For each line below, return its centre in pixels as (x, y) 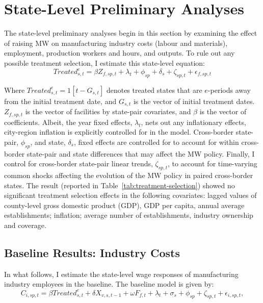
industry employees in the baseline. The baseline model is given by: (109, 284)
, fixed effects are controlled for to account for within (156, 142)
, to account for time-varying (212, 163)
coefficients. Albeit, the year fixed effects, (68, 122)
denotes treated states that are (154, 90)
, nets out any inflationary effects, (193, 122)
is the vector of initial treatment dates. (194, 101)
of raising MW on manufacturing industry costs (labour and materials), (116, 43)
